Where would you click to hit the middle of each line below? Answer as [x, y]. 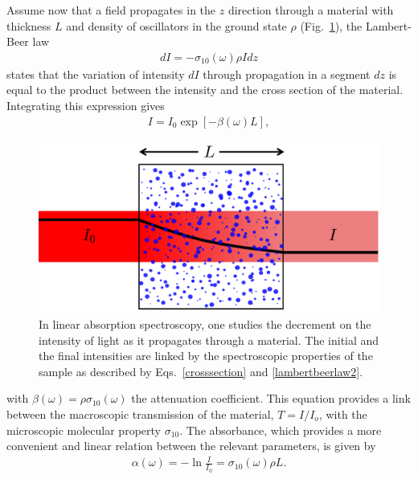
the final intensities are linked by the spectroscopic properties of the [206, 356]
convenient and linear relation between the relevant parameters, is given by [191, 446]
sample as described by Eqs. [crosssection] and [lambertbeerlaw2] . [201, 371]
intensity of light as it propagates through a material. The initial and [209, 340]
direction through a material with [311, 10]
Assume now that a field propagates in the [111, 10]
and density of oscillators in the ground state [176, 25]
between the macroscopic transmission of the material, [140, 414]
